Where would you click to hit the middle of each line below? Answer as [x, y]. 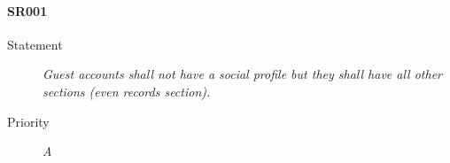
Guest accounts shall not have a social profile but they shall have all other [242, 74]
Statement [35, 44]
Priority [28, 121]
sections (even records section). [127, 91]
